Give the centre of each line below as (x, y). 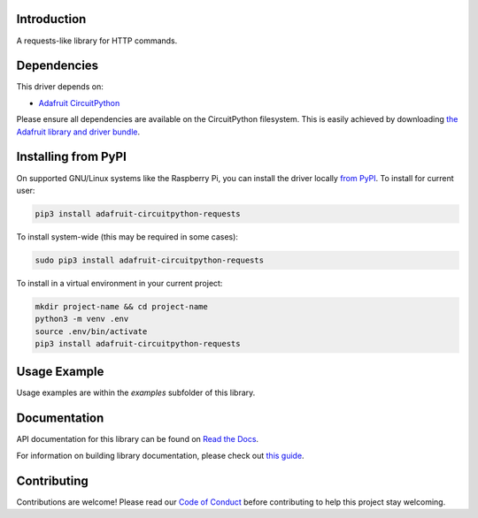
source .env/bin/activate (91, 331)
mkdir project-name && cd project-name (121, 306)
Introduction (51, 19)
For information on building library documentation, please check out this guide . (160, 455)
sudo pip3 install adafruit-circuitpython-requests (150, 260)
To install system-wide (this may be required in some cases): (127, 236)
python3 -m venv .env (82, 319)
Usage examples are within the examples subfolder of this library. (136, 392)
